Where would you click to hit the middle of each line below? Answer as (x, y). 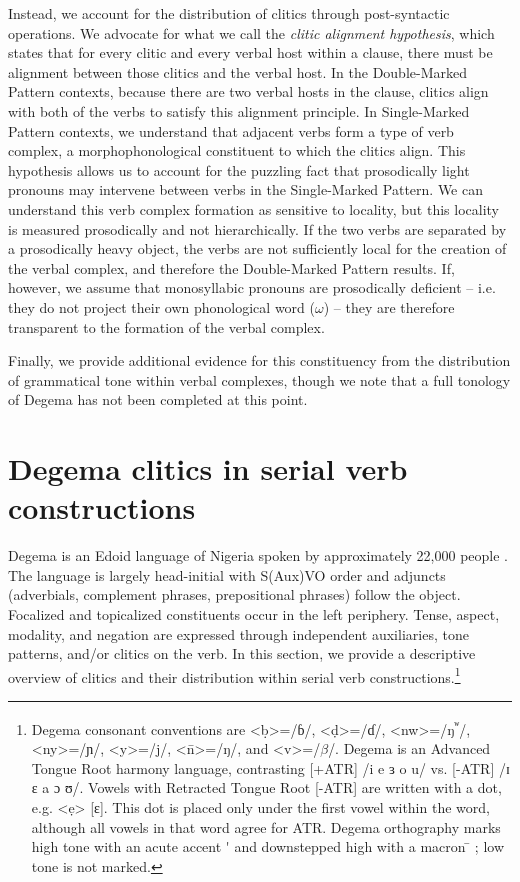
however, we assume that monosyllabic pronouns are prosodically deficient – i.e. (252, 287)
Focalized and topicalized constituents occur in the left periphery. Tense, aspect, (254, 613)
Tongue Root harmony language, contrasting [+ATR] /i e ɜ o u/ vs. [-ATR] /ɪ (270, 767)
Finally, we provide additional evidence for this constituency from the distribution (259, 360)
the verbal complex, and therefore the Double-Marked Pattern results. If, (231, 267)
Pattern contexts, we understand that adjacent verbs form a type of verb (231, 130)
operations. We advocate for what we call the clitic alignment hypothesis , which (251, 32)
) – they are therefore (389, 306)
